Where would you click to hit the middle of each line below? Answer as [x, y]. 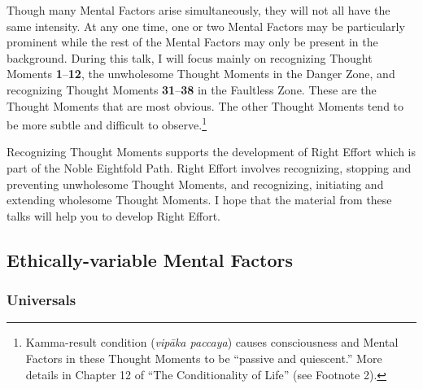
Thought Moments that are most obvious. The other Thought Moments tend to [205, 105]
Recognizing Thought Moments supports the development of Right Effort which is [211, 152]
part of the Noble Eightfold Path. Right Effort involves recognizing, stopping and [209, 168]
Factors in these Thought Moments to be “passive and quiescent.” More [204, 358]
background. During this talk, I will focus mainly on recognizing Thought [190, 57]
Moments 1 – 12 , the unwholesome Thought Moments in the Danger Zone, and [201, 74]
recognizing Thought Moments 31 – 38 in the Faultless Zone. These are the [192, 89]
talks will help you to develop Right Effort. [114, 215]
